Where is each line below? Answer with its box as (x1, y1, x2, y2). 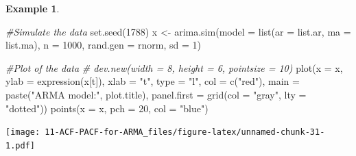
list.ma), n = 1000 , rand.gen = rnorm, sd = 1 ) (5, 38, 202, 52)
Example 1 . (5, 1, 60, 15)
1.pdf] (5, 140, 35, 151)
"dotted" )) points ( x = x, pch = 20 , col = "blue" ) (5, 101, 209, 115)
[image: (5, 127, 40, 138)
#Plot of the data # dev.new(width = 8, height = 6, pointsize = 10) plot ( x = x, (5, 60, 343, 75)
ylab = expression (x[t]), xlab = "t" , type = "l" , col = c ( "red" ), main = (5, 74, 300, 88)
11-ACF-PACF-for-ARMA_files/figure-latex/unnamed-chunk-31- (45, 127, 325, 138)
